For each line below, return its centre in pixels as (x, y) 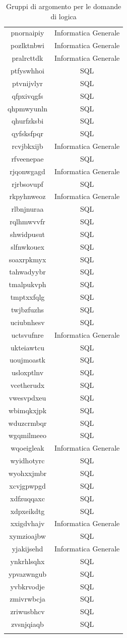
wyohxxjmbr (27, 473)
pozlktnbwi (27, 45)
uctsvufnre (27, 334)
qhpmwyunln (27, 108)
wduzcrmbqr (27, 423)
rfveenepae (27, 158)
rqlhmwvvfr (27, 222)
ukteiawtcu (27, 347)
